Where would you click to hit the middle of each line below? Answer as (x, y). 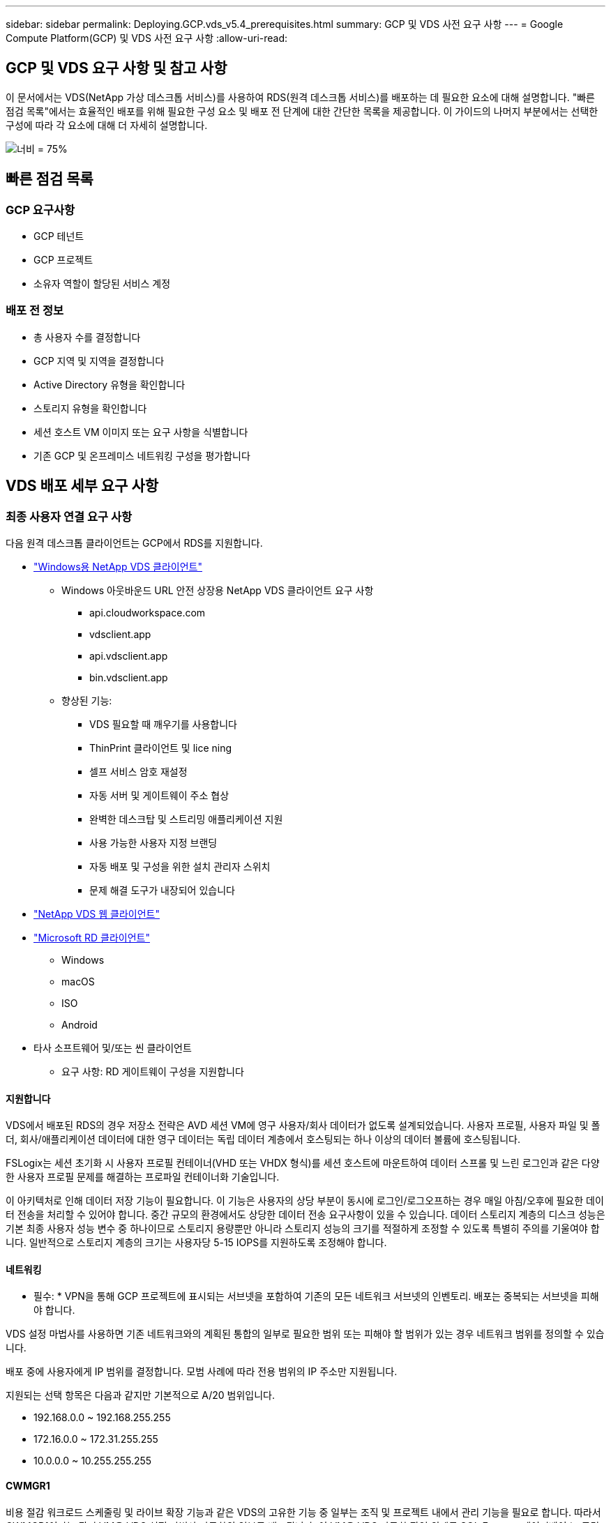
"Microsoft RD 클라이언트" (92, 938)
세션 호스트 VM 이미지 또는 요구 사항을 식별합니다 (141, 432)
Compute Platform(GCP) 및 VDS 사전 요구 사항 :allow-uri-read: (147, 38)
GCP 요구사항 (40, 210)
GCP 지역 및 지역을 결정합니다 (99, 361)
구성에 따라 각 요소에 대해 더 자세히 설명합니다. (107, 125)
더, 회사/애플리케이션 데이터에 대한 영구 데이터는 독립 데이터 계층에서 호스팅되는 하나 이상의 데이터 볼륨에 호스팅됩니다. (263, 1139)
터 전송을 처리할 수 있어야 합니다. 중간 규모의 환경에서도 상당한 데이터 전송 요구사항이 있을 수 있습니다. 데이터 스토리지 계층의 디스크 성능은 (305, 1215)
